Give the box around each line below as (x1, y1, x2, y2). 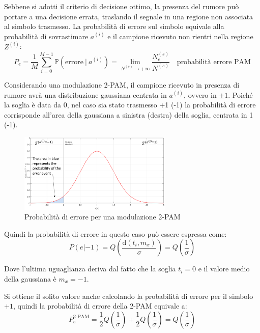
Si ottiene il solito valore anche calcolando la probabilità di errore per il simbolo (4, 290, 253, 301)
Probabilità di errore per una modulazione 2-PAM (24, 211, 181, 222)
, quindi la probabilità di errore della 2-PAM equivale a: (13, 300, 187, 311)
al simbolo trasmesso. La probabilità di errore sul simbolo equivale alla (4, 21, 224, 32)
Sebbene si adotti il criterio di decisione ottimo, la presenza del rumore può (4, 1, 239, 11)
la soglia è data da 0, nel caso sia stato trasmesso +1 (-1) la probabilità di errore (4, 99, 256, 110)
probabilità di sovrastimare (4, 31, 89, 41)
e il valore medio (198, 263, 250, 274)
